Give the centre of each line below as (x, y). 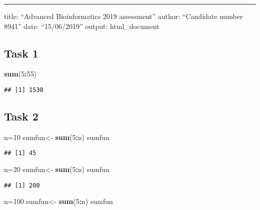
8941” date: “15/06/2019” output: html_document (82, 26)
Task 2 (21, 116)
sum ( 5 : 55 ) (20, 74)
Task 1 (21, 53)
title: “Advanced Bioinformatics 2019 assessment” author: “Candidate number (123, 16)
